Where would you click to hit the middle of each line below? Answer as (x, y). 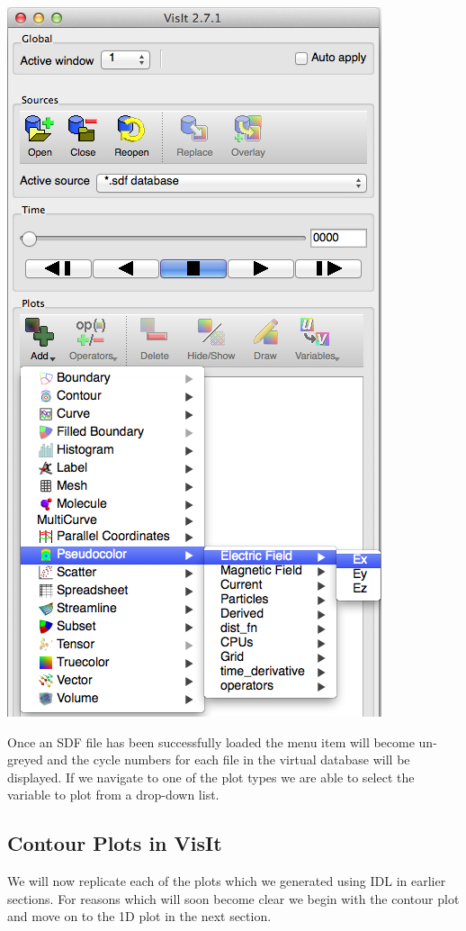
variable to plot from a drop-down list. (113, 795)
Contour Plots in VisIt (115, 843)
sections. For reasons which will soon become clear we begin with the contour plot (233, 898)
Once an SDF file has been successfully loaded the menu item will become (211, 741)
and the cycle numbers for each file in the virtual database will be (229, 759)
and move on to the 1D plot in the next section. (139, 916)
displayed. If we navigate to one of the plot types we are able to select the (211, 777)
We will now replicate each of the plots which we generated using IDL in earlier (227, 881)
